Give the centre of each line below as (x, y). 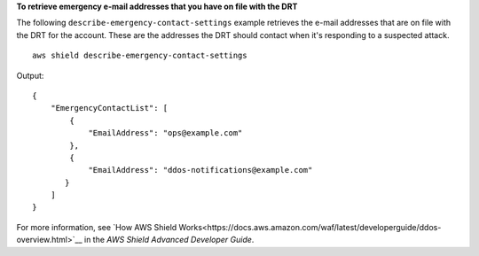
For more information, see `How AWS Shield (97, 227)
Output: (30, 75)
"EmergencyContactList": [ (109, 108)
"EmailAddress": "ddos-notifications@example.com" (200, 170)
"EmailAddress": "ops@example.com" (165, 133)
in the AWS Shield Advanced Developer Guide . (169, 240)
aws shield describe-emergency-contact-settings (140, 56)
